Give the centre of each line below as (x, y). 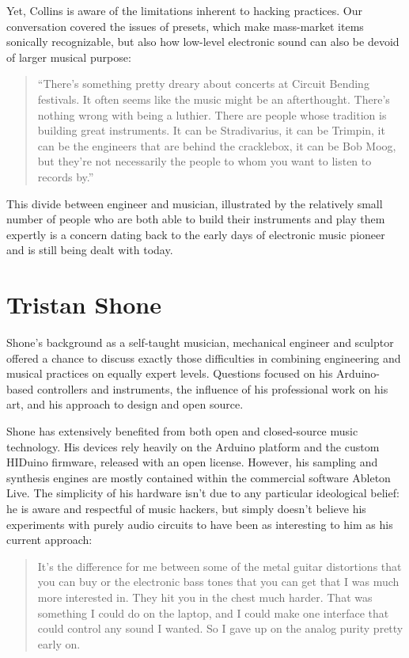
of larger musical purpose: (69, 57)
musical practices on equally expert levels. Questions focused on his (170, 373)
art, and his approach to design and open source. (125, 404)
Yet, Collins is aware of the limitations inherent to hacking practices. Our (185, 10)
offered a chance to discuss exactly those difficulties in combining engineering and (204, 358)
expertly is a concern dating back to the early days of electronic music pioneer (196, 234)
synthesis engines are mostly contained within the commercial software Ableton (199, 477)
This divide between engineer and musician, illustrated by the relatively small (195, 203)
